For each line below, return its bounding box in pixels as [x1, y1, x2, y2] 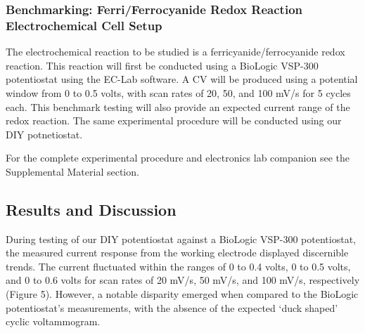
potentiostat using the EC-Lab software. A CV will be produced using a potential [6, 72, 358, 86]
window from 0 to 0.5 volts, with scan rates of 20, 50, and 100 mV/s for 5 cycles [6, 85, 351, 100]
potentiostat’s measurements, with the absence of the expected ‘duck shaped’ [6, 300, 338, 315]
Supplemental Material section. [6, 164, 139, 178]
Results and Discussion [6, 198, 177, 220]
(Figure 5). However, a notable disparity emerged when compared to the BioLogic [6, 287, 359, 301]
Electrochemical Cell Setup [6, 16, 162, 34]
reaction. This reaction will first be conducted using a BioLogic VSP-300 [6, 58, 319, 72]
